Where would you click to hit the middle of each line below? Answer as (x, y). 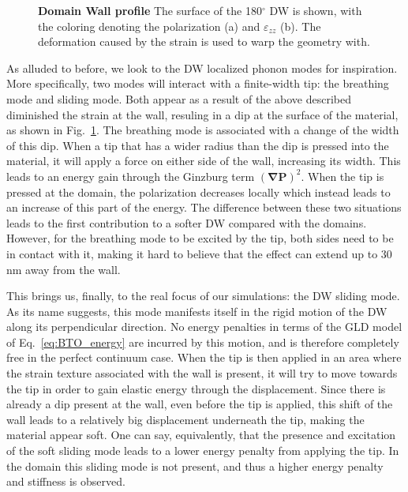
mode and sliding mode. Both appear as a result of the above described (179, 98)
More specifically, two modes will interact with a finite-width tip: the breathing (198, 83)
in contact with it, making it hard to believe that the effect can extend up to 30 (199, 253)
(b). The (301, 26)
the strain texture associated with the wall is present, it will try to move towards (202, 373)
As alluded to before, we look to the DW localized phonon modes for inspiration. (202, 68)
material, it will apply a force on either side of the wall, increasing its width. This (204, 161)
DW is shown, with (316, 10)
